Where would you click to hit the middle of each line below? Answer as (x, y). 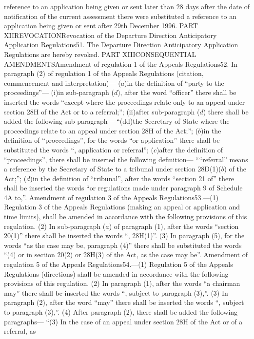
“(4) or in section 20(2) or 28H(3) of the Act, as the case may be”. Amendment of (126, 254)
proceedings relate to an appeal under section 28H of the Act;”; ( (101, 130)
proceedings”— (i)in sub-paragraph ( (59, 92)
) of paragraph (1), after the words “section (174, 226)
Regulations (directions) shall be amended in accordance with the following (116, 273)
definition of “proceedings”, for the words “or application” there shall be (112, 140)
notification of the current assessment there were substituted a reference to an (120, 16)
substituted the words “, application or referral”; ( (79, 149)
